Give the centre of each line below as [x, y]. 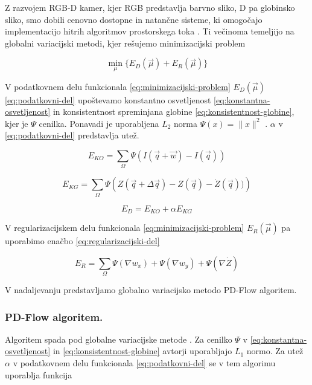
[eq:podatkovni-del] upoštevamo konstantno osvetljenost [108, 99]
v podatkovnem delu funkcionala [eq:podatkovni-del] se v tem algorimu [144, 363]
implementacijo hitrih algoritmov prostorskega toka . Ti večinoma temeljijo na [150, 31]
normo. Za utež [275, 351]
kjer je [17, 123]
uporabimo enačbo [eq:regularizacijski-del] [82, 241]
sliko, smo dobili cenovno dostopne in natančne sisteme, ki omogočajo [134, 19]
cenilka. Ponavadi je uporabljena [99, 123]
